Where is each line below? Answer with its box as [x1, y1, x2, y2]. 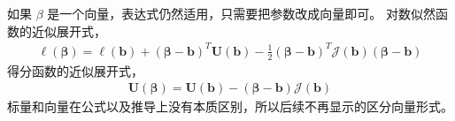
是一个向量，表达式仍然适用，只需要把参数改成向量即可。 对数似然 [47, 4, 436, 22]
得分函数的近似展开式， [7, 61, 143, 79]
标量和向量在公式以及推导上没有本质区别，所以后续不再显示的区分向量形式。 [7, 97, 453, 116]
